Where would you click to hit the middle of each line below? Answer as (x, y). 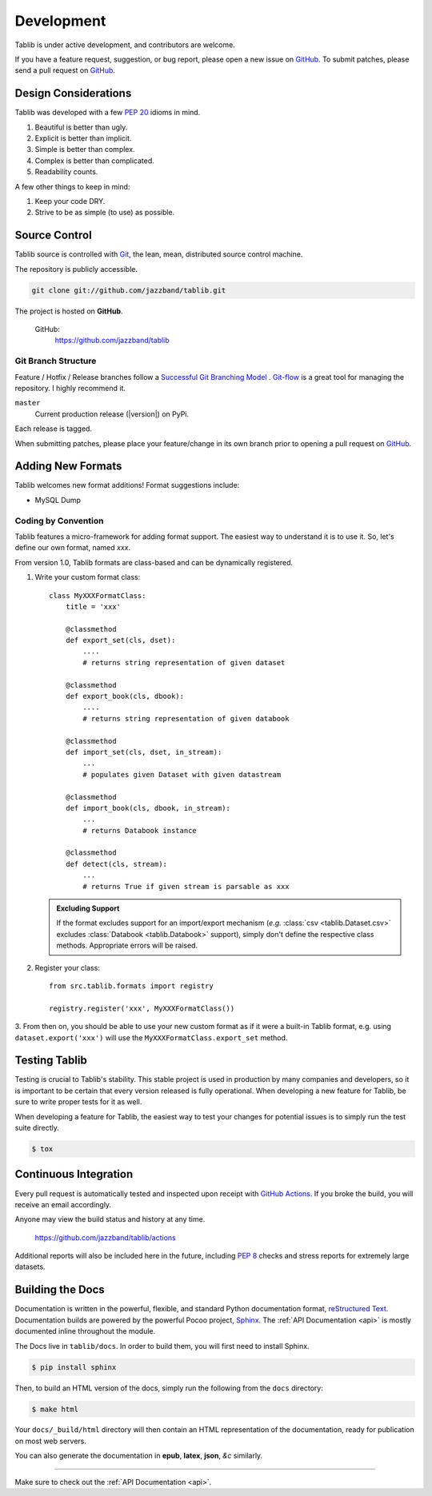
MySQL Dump (58, 500)
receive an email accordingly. (63, 1204)
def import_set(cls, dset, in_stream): (144, 752)
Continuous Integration (74, 1174)
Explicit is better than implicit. (83, 138)
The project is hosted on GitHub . (69, 311)
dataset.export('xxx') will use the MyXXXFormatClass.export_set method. (151, 1037)
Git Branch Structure (56, 361)
